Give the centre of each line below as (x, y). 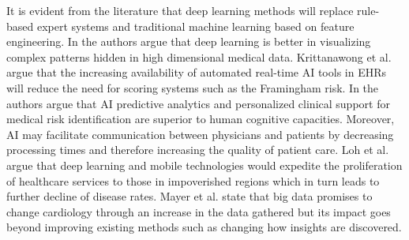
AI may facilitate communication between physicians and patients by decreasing (200, 134)
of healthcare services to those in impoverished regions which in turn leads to (193, 180)
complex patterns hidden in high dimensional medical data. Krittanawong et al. (199, 56)
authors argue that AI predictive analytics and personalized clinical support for (198, 103)
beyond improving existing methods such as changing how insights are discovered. (204, 227)
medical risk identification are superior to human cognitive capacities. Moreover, (201, 119)
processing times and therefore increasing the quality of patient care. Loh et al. (198, 150)
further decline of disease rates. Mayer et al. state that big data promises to (189, 196)
